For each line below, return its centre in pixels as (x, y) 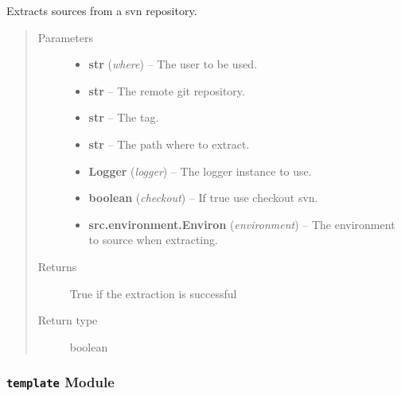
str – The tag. (124, 117)
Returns (57, 266)
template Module (60, 382)
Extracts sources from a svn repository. (102, 10)
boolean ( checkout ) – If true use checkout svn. (203, 198)
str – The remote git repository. (167, 90)
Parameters (65, 37)
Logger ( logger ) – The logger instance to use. (200, 171)
